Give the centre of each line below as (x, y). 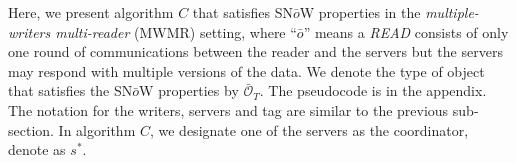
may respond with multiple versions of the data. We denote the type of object (246, 70)
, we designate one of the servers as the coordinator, (309, 129)
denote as (37, 149)
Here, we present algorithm (91, 12)
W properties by (189, 90)
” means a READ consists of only (406, 31)
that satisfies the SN (70, 90)
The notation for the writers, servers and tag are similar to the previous (228, 109)
